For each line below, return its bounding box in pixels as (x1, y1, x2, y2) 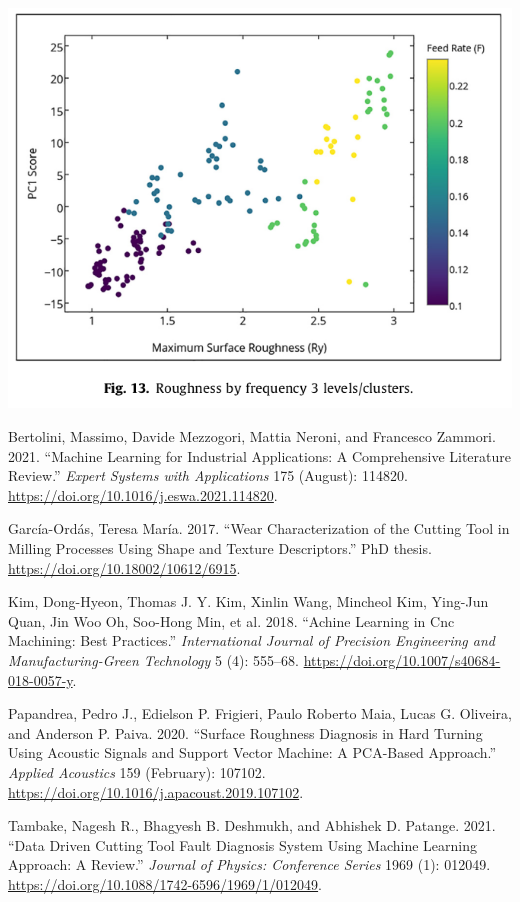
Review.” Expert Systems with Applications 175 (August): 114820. (8, 465, 408, 486)
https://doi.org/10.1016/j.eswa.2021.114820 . (8, 484, 278, 505)
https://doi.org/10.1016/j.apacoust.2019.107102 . (8, 781, 304, 802)
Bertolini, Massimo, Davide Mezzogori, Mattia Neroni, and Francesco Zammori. (8, 426, 496, 447)
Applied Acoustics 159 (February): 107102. (8, 761, 266, 782)
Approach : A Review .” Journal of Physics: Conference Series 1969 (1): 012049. (8, 854, 491, 875)
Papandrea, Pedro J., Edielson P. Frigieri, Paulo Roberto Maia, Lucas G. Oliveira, (8, 703, 512, 724)
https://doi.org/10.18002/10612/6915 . (8, 557, 241, 578)
